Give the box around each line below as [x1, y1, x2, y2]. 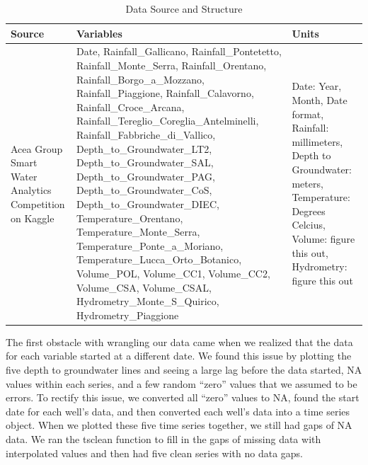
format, [292, 106, 324, 121]
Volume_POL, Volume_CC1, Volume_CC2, [76, 265, 270, 280]
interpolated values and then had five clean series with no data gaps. [6, 445, 303, 460]
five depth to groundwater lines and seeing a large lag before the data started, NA [6, 362, 362, 377]
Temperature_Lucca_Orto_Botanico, [76, 252, 242, 267]
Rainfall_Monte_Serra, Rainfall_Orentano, [76, 58, 267, 73]
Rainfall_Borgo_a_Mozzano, [76, 71, 205, 86]
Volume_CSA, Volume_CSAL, [76, 280, 212, 294]
